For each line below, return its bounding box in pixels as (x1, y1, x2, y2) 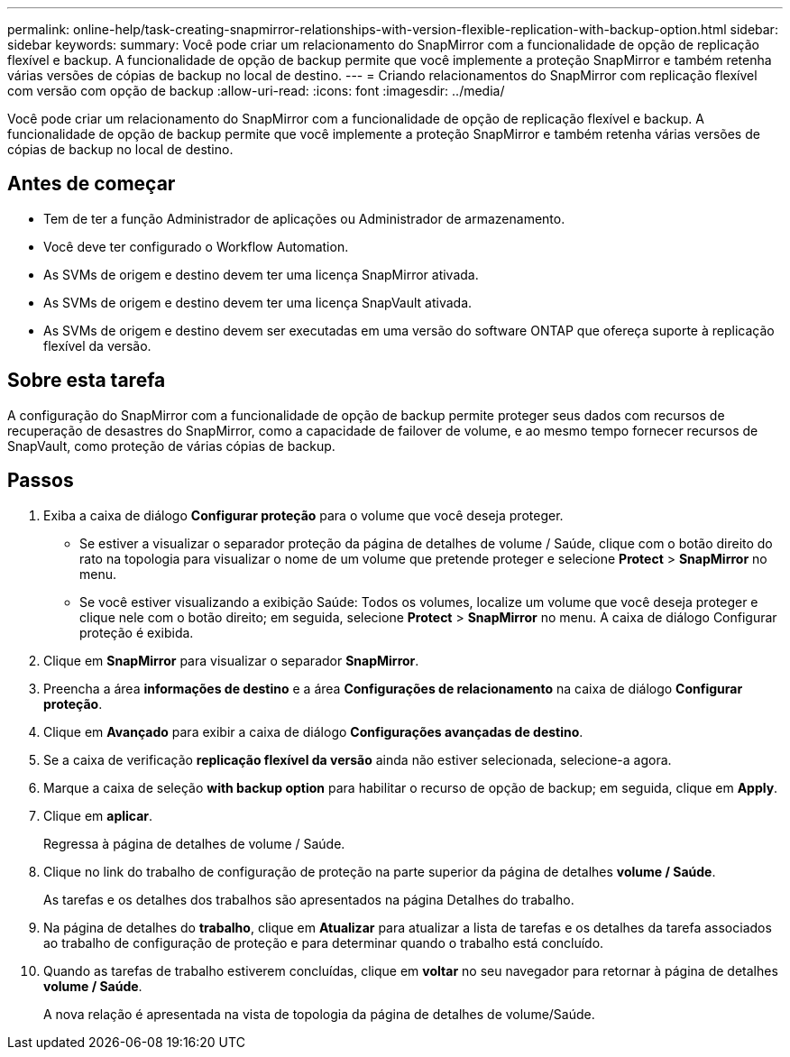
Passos (7, 469, 74, 492)
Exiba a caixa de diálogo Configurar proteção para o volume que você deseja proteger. (43, 507, 564, 523)
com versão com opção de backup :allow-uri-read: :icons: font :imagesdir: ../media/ (7, 83, 505, 98)
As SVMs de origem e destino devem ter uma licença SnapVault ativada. (43, 294, 473, 310)
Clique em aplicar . (43, 807, 153, 823)
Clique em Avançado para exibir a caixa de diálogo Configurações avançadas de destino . (43, 723, 583, 740)
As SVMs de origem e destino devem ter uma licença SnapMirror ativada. (43, 266, 479, 282)
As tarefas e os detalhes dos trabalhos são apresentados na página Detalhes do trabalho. (43, 891, 574, 907)
